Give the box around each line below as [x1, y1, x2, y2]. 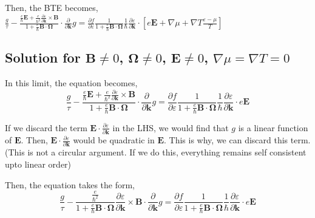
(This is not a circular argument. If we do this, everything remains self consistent [5, 146, 307, 158]
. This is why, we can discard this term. [164, 134, 311, 146]
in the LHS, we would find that [112, 121, 229, 134]
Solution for [5, 48, 81, 67]
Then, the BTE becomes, [5, 1, 98, 13]
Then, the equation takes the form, [5, 178, 135, 191]
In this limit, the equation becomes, [5, 76, 138, 89]
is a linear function [238, 121, 308, 134]
